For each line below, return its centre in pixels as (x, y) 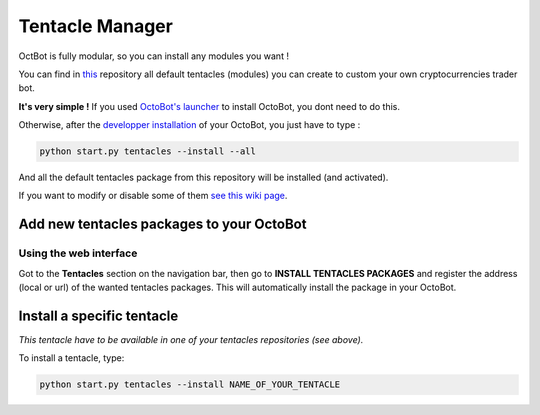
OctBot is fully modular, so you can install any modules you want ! (154, 56)
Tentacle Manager (96, 26)
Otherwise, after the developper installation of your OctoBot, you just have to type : (189, 125)
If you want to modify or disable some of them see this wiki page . (153, 196)
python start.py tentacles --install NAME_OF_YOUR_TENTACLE (190, 384)
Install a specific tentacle (98, 315)
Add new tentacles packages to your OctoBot (162, 224)
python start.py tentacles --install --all (148, 151)
